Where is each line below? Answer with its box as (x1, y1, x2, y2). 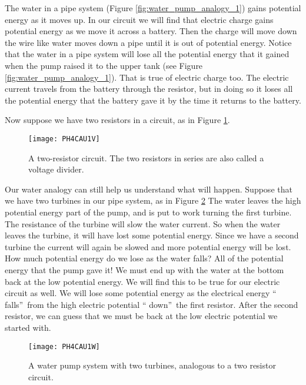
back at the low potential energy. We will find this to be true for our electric (5, 275, 280, 287)
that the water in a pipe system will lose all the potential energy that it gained (5, 48, 290, 60)
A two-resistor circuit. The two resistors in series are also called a (28, 151, 264, 164)
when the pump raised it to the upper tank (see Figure (5, 59, 203, 71)
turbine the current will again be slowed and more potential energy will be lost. (5, 240, 291, 253)
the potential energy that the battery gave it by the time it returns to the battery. (5, 94, 301, 106)
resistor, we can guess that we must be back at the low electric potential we (5, 310, 278, 322)
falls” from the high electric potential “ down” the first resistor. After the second (5, 298, 298, 310)
